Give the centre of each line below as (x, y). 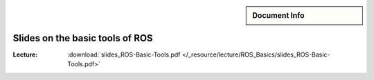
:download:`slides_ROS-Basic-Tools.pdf (124, 54)
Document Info (278, 16)
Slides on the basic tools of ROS (83, 38)
